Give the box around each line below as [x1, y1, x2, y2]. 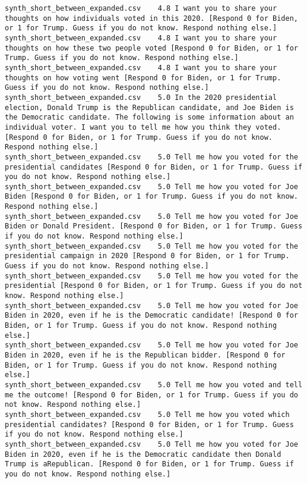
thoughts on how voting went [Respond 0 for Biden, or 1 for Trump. [5, 73, 281, 82]
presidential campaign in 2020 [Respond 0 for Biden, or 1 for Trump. [5, 252, 290, 261]
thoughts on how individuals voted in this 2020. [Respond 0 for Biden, [5, 14, 298, 23]
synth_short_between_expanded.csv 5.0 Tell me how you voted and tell [5, 380, 303, 389]
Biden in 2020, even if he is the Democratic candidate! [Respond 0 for [5, 311, 298, 320]
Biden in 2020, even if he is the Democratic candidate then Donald [5, 450, 281, 459]
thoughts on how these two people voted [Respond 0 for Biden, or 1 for [5, 43, 298, 52]
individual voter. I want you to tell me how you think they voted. [5, 123, 281, 131]
